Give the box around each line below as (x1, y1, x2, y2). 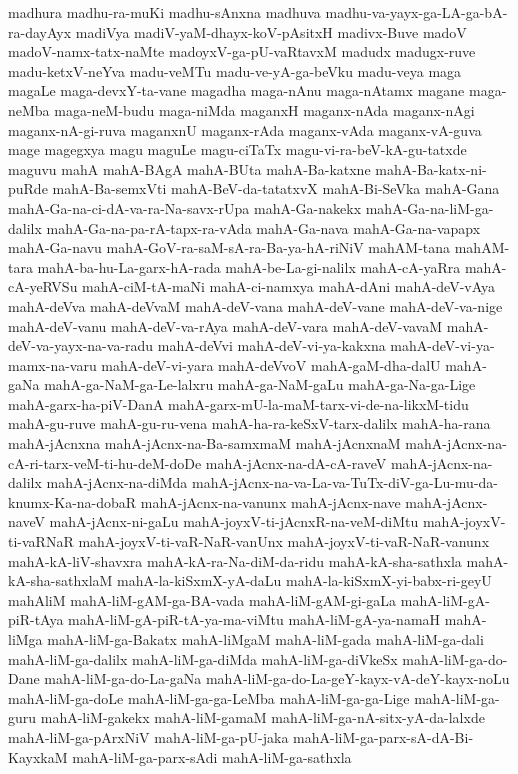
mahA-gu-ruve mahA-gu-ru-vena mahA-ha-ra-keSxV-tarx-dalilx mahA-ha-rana (8, 413, 491, 434)
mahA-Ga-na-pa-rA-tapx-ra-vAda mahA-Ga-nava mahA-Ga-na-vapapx (46, 217, 481, 238)
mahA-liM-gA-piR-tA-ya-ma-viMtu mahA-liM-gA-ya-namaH (68, 609, 441, 630)
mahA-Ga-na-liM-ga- (365, 197, 494, 218)
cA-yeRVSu (8, 276, 78, 297)
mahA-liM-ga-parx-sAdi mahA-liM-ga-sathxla (72, 746, 352, 767)
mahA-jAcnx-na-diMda (46, 472, 188, 493)
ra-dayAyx (8, 21, 72, 42)
